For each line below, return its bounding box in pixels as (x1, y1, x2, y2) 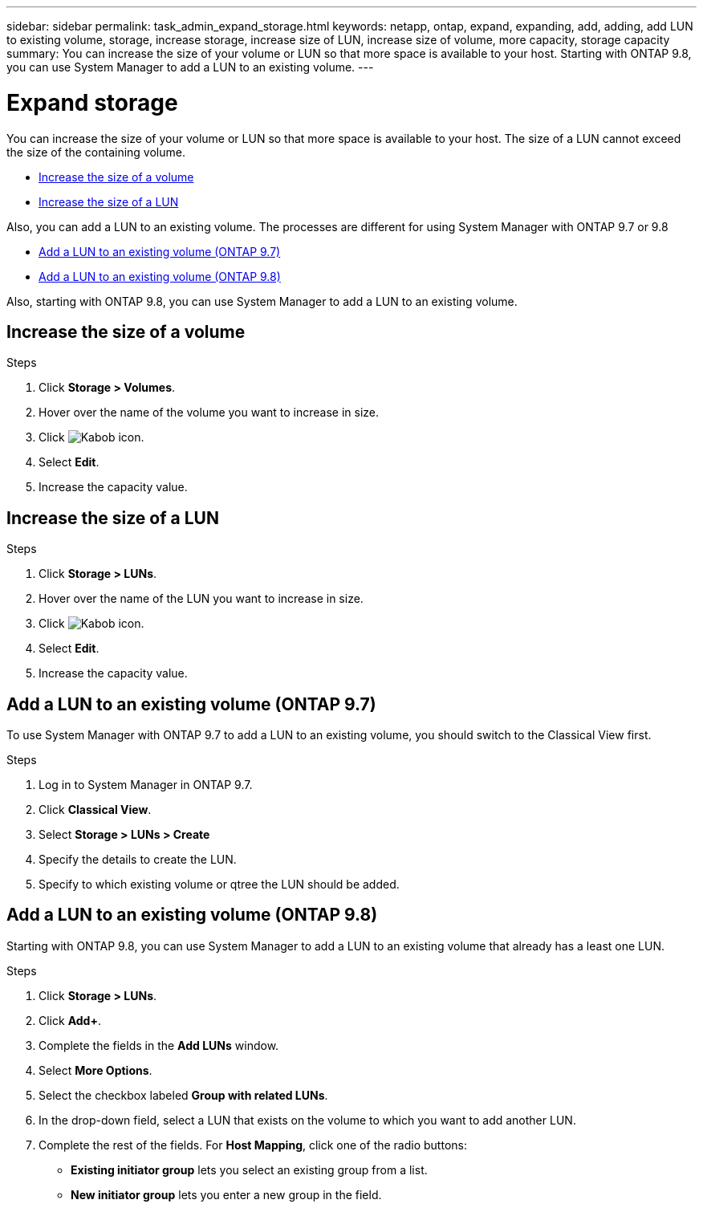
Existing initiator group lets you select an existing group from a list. (71, 1162, 428, 1177)
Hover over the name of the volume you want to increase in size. (39, 405, 380, 420)
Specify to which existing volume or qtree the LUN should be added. (39, 877, 400, 892)
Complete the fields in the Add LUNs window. (39, 1038, 279, 1052)
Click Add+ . (39, 1013, 101, 1027)
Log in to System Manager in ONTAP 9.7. (39, 778, 253, 792)
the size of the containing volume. (6, 144, 185, 159)
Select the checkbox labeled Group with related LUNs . (39, 1088, 328, 1102)
